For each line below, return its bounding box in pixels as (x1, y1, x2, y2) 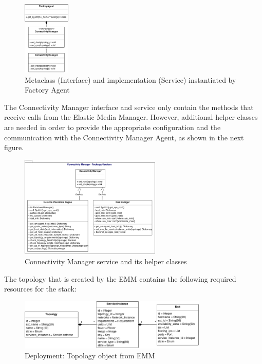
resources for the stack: (4, 283, 77, 294)
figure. (4, 142, 24, 153)
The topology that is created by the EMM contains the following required (4, 273, 236, 284)
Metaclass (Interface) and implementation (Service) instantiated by (25, 74, 236, 85)
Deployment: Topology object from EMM (25, 350, 155, 361)
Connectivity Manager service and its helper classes (25, 256, 187, 267)
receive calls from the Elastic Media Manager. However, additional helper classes (4, 112, 258, 122)
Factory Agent (25, 84, 70, 95)
